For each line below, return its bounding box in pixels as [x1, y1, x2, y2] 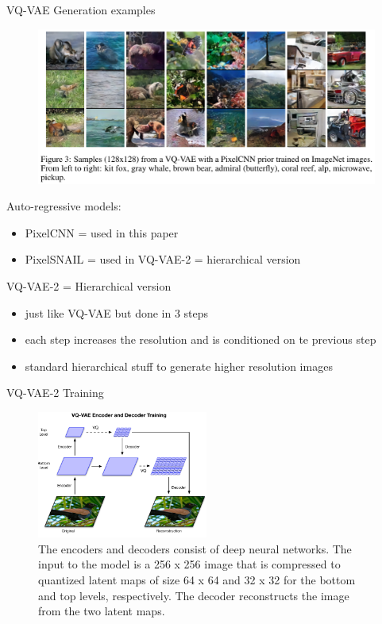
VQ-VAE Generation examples [6, 2, 156, 17]
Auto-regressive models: [6, 198, 122, 214]
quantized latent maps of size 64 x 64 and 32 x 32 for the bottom [38, 571, 356, 587]
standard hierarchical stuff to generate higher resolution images [25, 357, 333, 374]
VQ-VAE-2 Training [6, 384, 104, 401]
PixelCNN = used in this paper [25, 224, 179, 241]
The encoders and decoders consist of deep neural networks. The [38, 540, 352, 557]
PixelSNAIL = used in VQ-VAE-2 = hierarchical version [25, 251, 301, 268]
